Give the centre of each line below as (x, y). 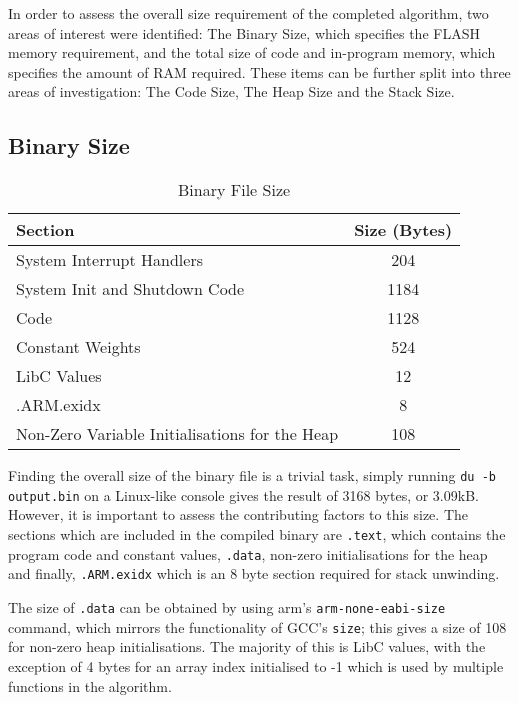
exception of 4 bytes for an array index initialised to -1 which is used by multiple (256, 665)
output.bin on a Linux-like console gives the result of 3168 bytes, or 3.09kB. (243, 494)
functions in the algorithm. (90, 685)
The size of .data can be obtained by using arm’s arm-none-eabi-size (227, 607)
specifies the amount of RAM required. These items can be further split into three (259, 71)
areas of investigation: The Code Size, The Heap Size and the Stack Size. (231, 91)
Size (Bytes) (403, 230)
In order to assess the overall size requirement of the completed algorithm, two (248, 13)
